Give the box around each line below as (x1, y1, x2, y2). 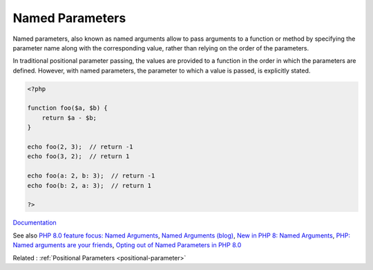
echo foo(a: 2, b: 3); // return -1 (27, 172, 155, 180)
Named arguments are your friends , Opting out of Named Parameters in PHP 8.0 (12, 241, 242, 249)
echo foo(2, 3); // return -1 (27, 143, 134, 151)
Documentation (12, 218, 57, 227)
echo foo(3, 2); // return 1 (27, 153, 130, 160)
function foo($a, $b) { (27, 104, 108, 112)
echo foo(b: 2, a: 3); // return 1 (27, 182, 152, 189)
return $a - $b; (41, 114, 97, 122)
